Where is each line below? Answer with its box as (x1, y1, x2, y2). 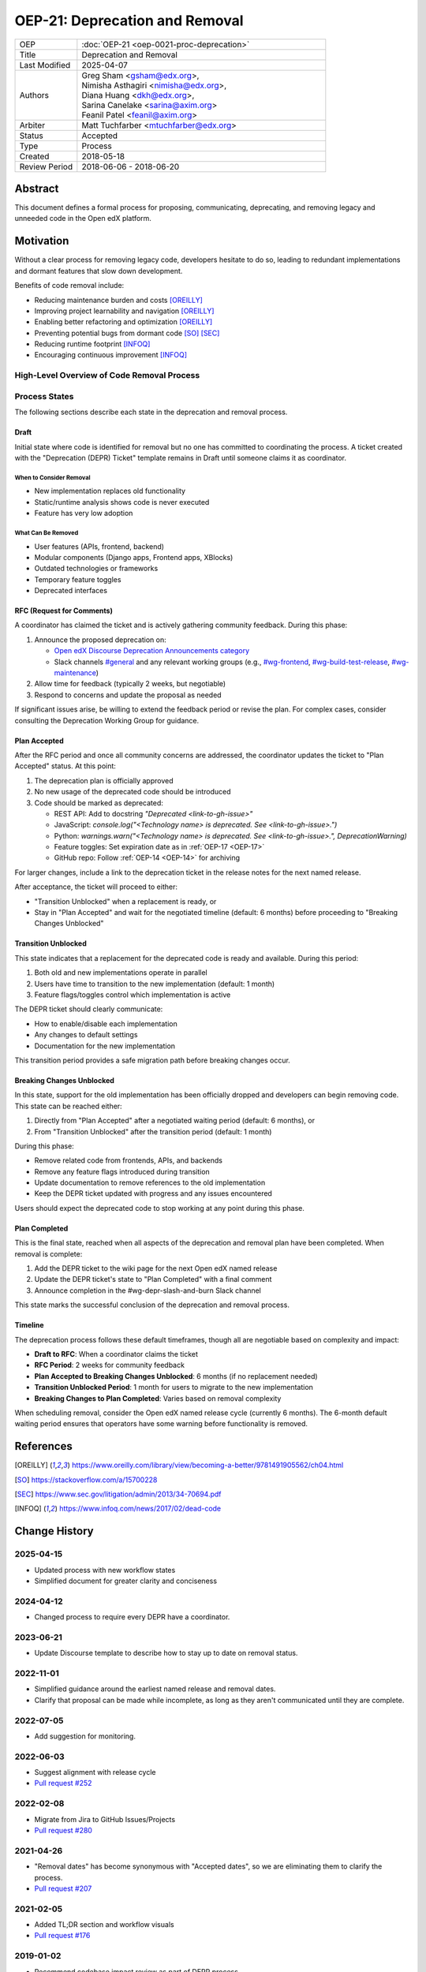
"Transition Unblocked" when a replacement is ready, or (34, 896, 217, 906)
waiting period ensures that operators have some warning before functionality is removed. (14, 1419, 308, 1429)
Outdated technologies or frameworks (34, 564, 159, 573)
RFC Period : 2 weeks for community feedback (34, 1361, 185, 1370)
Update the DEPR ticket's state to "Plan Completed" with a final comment (34, 1275, 272, 1284)
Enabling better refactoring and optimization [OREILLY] (34, 317, 213, 327)
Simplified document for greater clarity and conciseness (34, 1576, 217, 1585)
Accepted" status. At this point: (14, 761, 116, 771)
